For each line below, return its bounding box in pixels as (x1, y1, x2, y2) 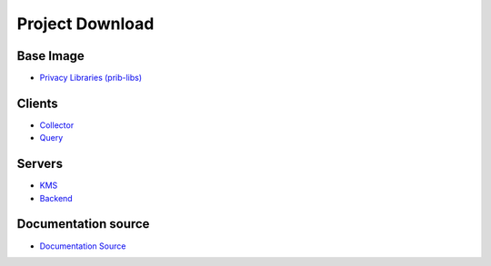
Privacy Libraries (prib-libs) (39, 73, 143, 84)
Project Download (16, 14, 155, 34)
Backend (39, 192, 73, 203)
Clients (16, 95, 58, 111)
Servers (16, 156, 64, 172)
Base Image (16, 48, 85, 64)
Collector (39, 119, 75, 131)
